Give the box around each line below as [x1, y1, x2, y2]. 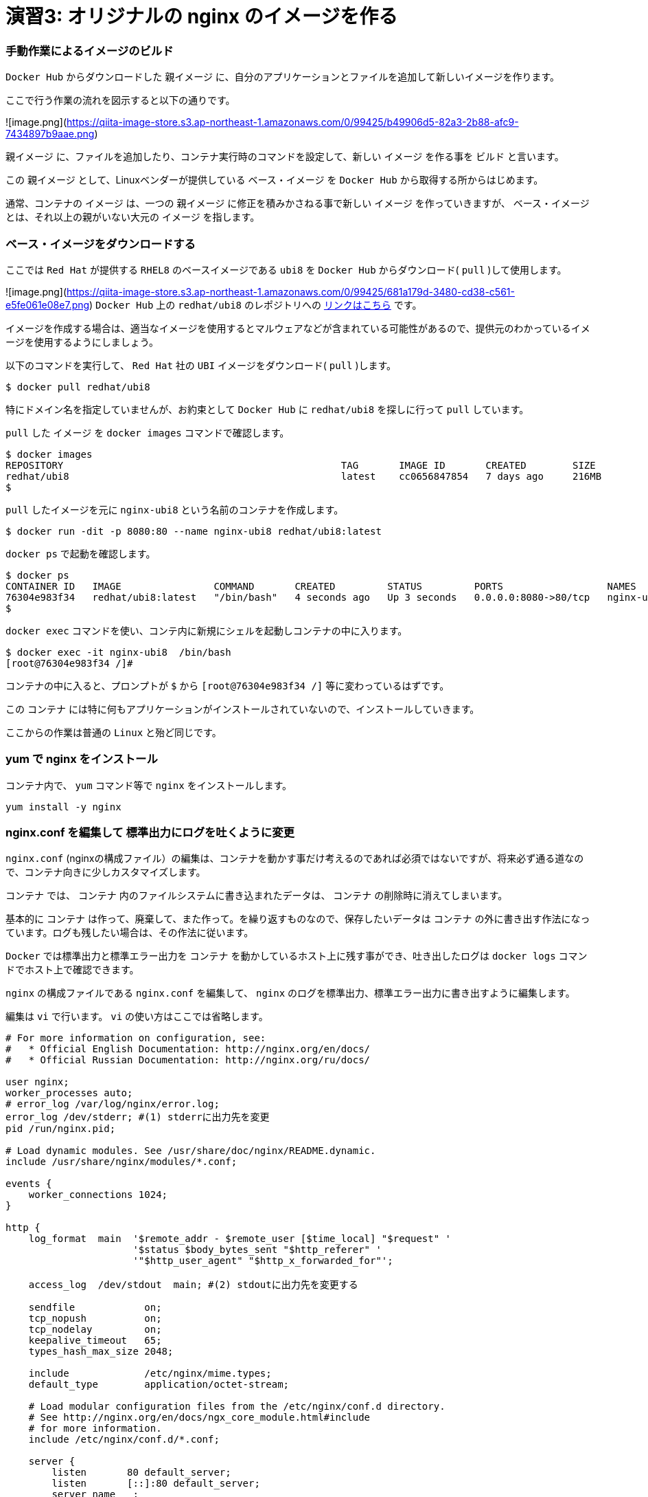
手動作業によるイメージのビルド [5, 43, 174, 58]
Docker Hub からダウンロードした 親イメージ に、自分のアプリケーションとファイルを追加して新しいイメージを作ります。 [5, 71, 560, 83]
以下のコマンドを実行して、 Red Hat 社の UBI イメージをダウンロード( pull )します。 [5, 359, 397, 371]
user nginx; [5, 1076, 69, 1088]
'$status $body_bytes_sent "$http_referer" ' [132, 1244, 382, 1256]
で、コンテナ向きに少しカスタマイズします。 [5, 866, 206, 878]
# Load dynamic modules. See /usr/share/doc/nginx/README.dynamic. [5, 1145, 376, 1157]
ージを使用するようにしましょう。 [5, 335, 159, 348]
